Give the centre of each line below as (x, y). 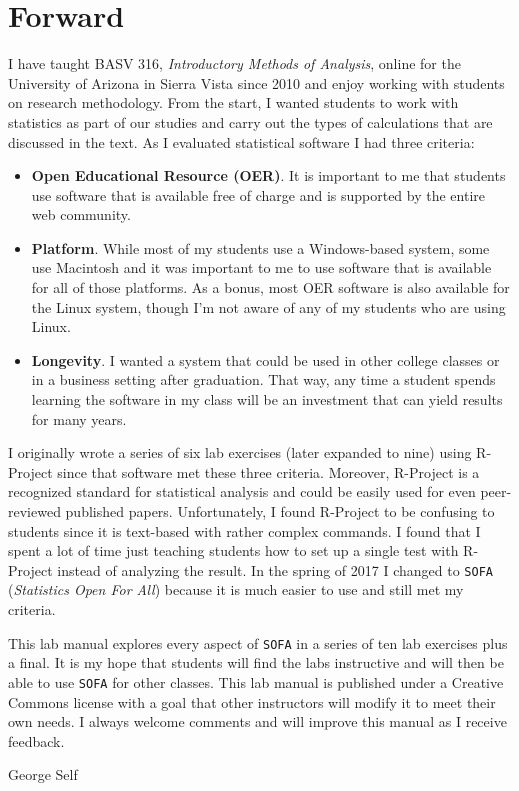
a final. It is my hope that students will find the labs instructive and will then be (256, 662)
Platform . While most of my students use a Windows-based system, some (260, 247)
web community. (81, 214)
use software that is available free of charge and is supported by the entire (258, 194)
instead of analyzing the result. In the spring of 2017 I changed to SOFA (275, 569)
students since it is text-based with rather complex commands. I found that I (244, 530)
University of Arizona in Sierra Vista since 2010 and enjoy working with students (256, 82)
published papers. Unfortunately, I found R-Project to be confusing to (280, 511)
